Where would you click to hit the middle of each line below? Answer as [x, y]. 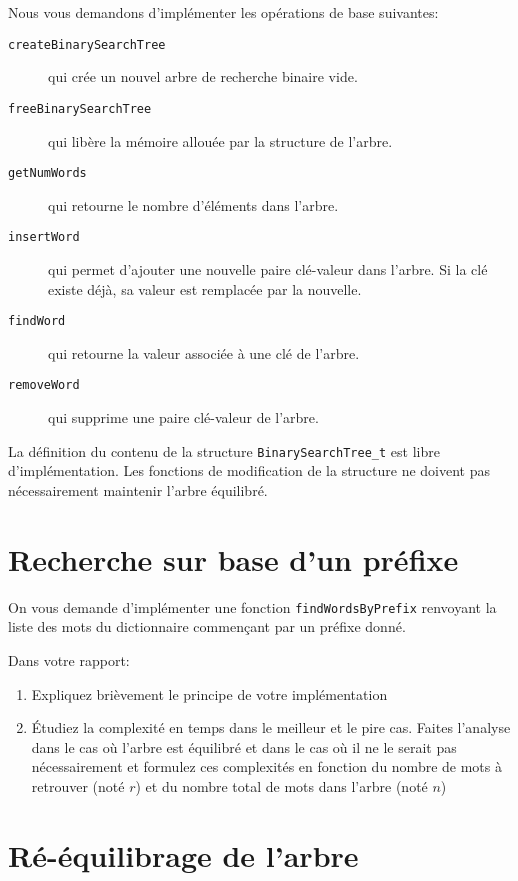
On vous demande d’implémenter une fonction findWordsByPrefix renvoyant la [252, 606]
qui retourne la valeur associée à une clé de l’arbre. [204, 352]
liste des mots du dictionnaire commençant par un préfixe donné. [207, 626]
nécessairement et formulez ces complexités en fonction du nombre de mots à [266, 766]
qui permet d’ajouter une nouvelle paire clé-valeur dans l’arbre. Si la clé [268, 269]
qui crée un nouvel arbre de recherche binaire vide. [203, 76]
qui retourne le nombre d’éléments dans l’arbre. [193, 204]
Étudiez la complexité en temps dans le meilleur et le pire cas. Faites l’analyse [271, 727]
